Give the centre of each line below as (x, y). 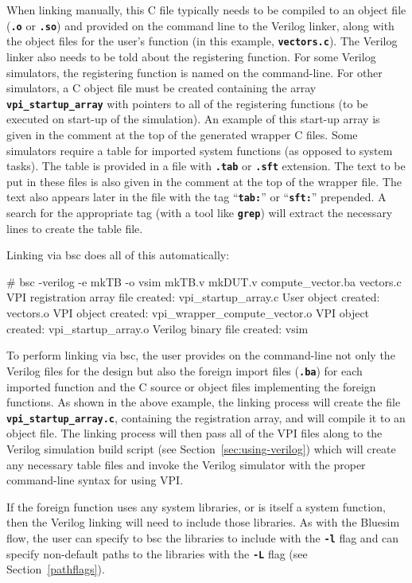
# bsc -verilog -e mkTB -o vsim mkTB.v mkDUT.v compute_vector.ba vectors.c (204, 281)
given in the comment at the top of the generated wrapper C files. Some (182, 134)
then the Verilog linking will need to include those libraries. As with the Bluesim (203, 522)
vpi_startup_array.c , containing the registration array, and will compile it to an (206, 417)
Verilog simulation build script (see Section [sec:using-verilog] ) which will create (201, 448)
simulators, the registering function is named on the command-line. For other (194, 72)
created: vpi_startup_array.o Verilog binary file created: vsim (157, 328)
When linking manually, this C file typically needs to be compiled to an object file (206, 10)
